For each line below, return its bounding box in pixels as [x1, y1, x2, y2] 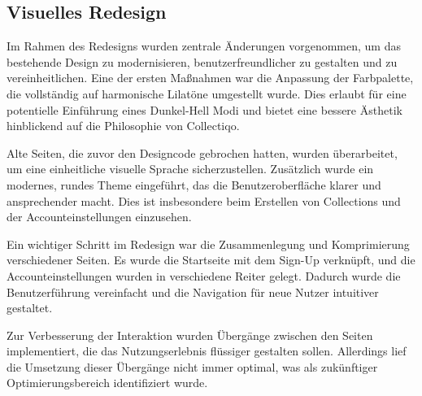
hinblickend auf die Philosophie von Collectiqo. [7, 117, 240, 134]
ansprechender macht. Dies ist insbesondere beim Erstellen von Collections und [7, 192, 401, 209]
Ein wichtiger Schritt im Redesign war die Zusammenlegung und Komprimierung [7, 235, 410, 252]
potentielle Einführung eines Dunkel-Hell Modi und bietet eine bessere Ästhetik [7, 101, 402, 118]
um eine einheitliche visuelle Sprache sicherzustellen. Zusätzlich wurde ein [7, 160, 374, 177]
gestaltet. [7, 299, 53, 316]
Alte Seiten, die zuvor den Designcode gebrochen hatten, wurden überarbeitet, [7, 144, 398, 161]
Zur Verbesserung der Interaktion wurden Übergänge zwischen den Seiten [7, 326, 373, 343]
